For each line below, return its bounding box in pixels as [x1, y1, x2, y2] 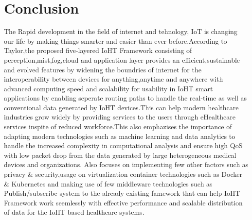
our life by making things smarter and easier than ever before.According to [4, 35, 227, 46]
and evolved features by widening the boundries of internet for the [4, 64, 201, 74]
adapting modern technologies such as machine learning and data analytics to [4, 131, 235, 141]
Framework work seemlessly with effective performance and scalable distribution [4, 197, 243, 207]
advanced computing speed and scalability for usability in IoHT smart [4, 83, 213, 93]
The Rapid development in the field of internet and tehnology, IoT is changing [4, 26, 237, 36]
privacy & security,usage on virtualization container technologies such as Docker [4, 169, 242, 179]
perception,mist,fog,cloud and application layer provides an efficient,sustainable [4, 54, 240, 65]
